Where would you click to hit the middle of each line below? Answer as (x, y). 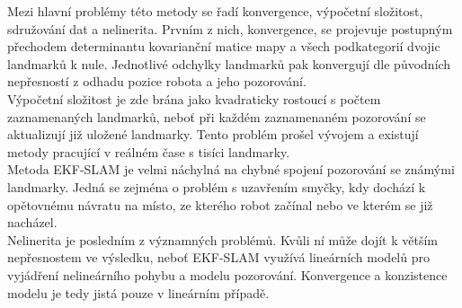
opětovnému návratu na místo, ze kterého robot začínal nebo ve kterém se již (220, 204)
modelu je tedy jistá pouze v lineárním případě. (138, 292)
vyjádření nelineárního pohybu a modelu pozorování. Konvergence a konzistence (227, 274)
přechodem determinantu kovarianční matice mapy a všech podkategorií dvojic (224, 46)
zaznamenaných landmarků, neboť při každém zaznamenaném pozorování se (217, 116)
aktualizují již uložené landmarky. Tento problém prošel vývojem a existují (213, 134)
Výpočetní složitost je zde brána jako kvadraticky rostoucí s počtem (194, 98)
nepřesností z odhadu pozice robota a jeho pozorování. (157, 81)
